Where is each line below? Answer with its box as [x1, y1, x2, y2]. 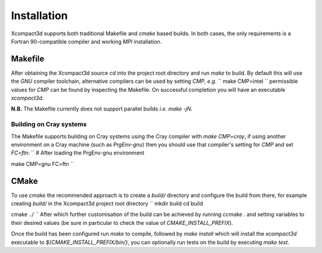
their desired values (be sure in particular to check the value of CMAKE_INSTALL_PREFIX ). [11, 219, 234, 226]
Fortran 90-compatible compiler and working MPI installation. [11, 38, 162, 45]
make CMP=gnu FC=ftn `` [11, 160, 75, 167]
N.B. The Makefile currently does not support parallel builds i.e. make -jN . [11, 105, 193, 113]
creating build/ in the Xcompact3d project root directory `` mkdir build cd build [11, 200, 203, 207]
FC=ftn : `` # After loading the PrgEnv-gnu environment [11, 149, 145, 156]
